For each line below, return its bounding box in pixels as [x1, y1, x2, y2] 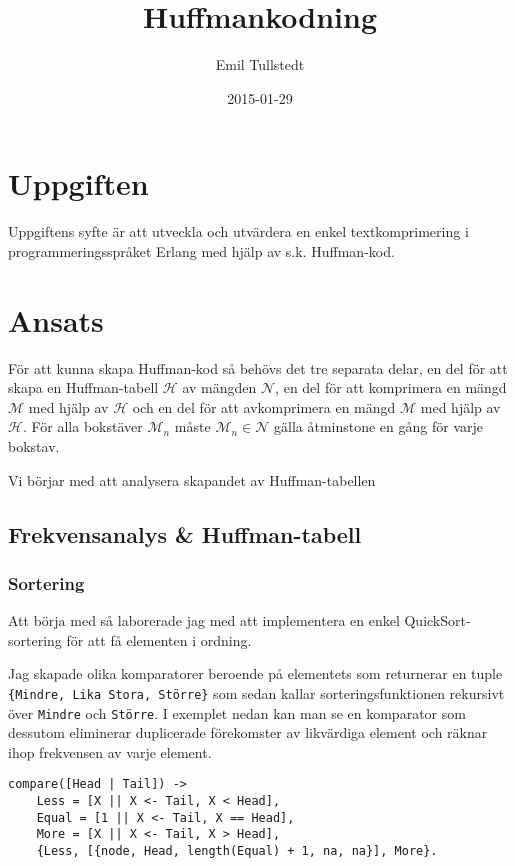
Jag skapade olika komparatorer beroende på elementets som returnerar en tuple [8, 663, 503, 684]
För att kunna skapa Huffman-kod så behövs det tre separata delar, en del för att [8, 357, 508, 378]
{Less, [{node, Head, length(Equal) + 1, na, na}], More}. [36, 844, 438, 859]
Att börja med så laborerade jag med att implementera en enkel [8, 610, 400, 631]
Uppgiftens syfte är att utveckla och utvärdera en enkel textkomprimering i [8, 221, 469, 242]
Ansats [8, 299, 104, 340]
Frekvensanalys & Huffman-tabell [8, 518, 362, 549]
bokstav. [8, 435, 60, 456]
